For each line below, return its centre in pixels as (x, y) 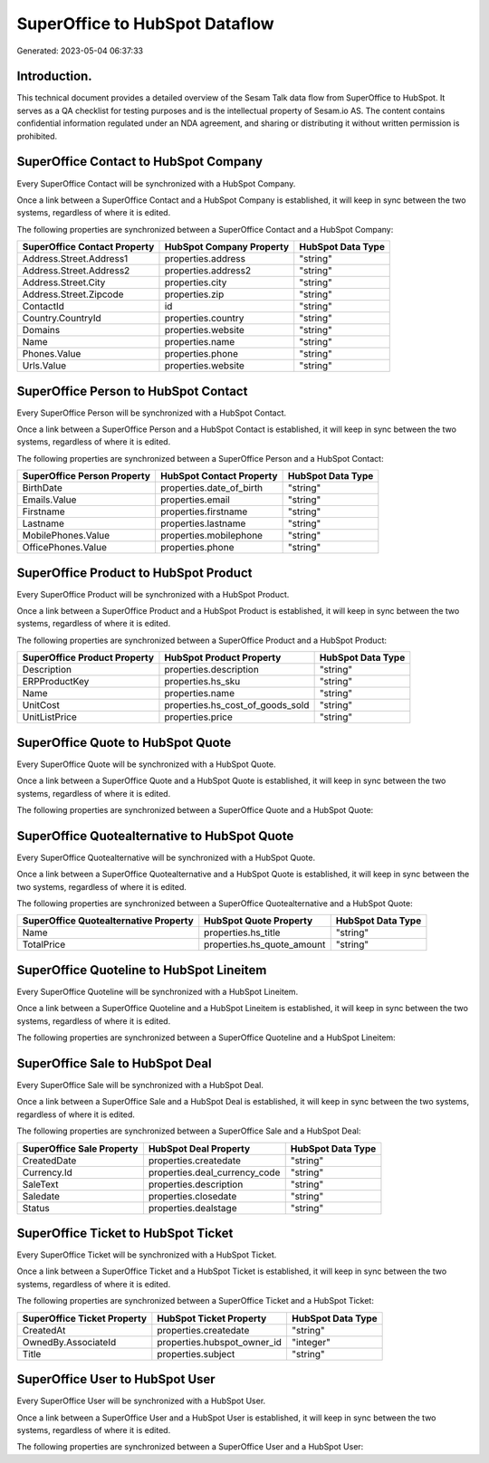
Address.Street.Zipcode (73, 294)
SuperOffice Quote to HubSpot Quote (124, 742)
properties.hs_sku (202, 682)
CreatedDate (49, 1161)
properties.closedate (192, 1196)
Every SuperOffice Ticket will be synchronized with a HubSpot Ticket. (147, 1255)
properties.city (196, 282)
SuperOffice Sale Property (80, 1148)
